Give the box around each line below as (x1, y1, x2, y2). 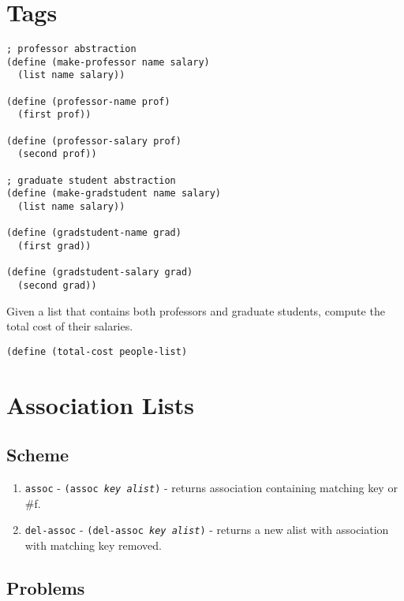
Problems (6, 575, 85, 599)
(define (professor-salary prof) (6, 135, 181, 147)
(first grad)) (17, 240, 92, 252)
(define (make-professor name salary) (6, 56, 210, 68)
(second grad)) (17, 279, 97, 291)
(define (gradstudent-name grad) (6, 227, 181, 239)
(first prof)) (17, 109, 92, 121)
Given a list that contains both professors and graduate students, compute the (6, 302, 385, 319)
